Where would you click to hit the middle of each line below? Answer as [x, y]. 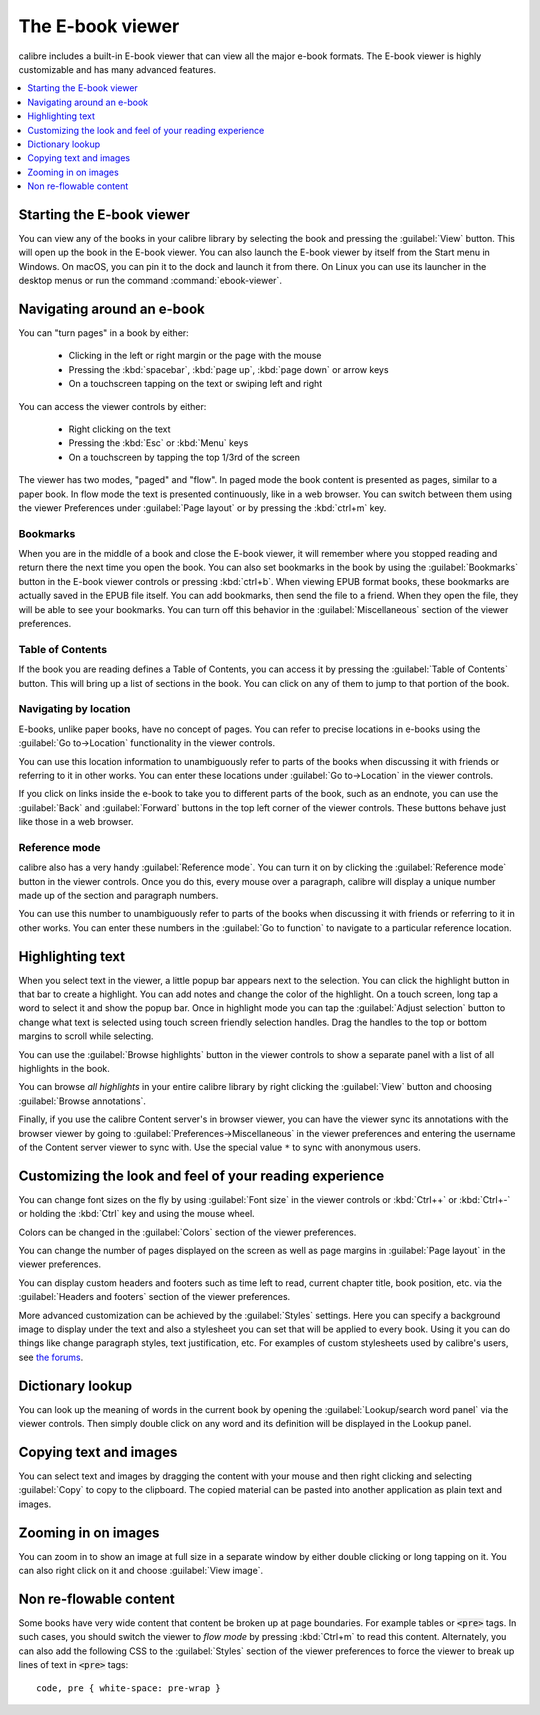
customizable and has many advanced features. [117, 69]
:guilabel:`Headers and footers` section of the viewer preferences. [154, 1297]
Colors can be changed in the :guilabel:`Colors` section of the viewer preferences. [187, 1232]
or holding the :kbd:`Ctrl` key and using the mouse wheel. [136, 1214]
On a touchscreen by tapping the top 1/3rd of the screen [184, 457]
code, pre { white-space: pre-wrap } [129, 1688]
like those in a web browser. [76, 822]
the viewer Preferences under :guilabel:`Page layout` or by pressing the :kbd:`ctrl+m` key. [202, 507]
